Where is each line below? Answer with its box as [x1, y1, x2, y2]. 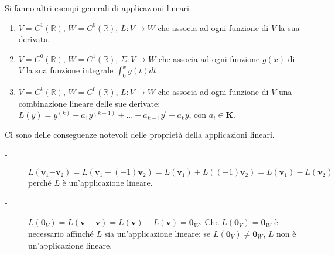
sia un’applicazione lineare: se [104, 227, 211, 239]
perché [28, 176, 52, 189]
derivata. [18, 33, 50, 45]
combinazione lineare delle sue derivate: [18, 97, 160, 109]
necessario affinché [28, 227, 94, 239]
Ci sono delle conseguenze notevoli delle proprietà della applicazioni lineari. [5, 128, 275, 140]
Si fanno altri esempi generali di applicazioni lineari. [5, 2, 192, 13]
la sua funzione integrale [26, 64, 114, 76]
